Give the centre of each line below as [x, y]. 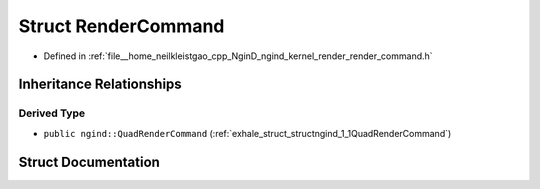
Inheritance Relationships [100, 84]
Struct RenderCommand [121, 26]
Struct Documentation [89, 161]
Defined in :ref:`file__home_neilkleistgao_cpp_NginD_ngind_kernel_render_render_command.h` [238, 56]
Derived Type [51, 113]
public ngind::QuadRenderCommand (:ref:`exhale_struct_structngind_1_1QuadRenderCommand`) [247, 133]
